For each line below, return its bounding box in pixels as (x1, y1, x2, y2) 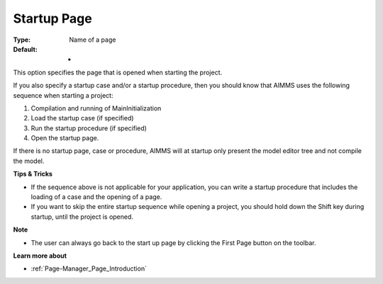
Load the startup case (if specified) (30, 114, 134, 123)
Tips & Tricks (13, 170, 53, 178)
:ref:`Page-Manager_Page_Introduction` (30, 264, 147, 273)
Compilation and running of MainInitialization (30, 103, 162, 113)
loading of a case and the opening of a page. (30, 193, 162, 201)
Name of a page (69, 35, 116, 44)
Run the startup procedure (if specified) (30, 124, 147, 132)
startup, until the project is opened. (30, 212, 134, 221)
